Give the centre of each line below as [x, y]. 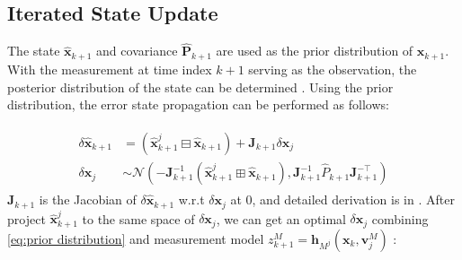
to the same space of [138, 218]
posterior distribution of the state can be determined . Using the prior [200, 87]
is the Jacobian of [88, 199]
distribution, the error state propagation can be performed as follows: [198, 104]
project [27, 218]
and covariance [137, 51]
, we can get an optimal [281, 218]
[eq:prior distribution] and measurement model [136, 238]
